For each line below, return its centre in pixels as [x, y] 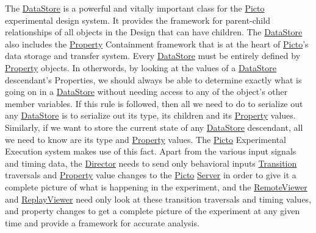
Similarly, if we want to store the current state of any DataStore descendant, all [154, 127]
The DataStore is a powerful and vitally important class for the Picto [135, 8]
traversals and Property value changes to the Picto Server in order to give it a [151, 175]
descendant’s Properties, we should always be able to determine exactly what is [153, 79]
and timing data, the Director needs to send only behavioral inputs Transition [151, 163]
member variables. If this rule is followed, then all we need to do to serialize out [154, 103]
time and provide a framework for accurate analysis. [102, 222]
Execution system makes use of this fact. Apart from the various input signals [151, 151]
